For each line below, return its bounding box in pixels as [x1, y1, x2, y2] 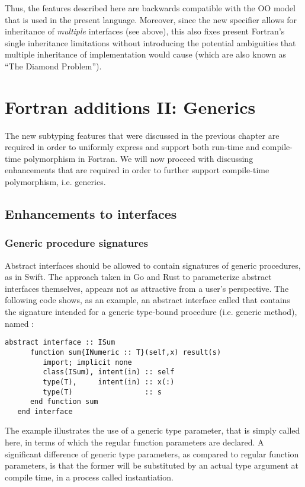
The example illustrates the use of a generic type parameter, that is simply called [5, 424, 300, 437]
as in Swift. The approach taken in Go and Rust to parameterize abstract [5, 270, 272, 283]
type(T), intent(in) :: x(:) [43, 377, 175, 386]
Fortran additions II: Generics [5, 94, 256, 119]
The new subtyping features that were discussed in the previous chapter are [5, 129, 280, 141]
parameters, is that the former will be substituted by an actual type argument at [5, 459, 298, 472]
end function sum [30, 397, 98, 406]
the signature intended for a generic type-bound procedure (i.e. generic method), [5, 305, 297, 318]
